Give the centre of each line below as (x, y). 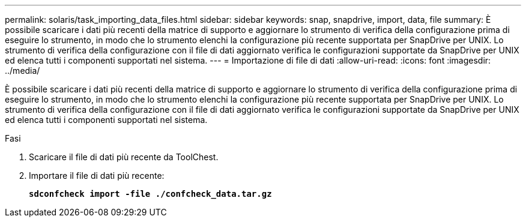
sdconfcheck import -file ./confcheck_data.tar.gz (150, 194)
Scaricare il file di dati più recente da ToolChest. (124, 157)
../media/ (23, 70)
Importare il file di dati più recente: (97, 175)
